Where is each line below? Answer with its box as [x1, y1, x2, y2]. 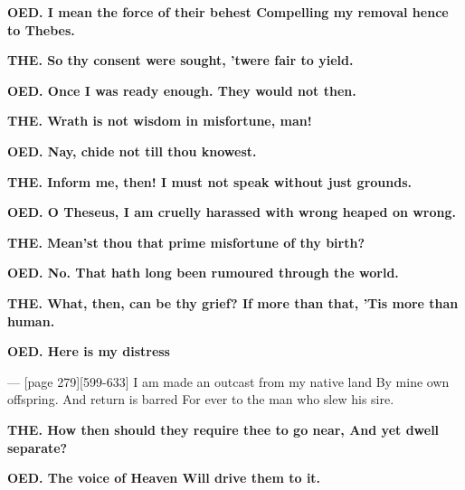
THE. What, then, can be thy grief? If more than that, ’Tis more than [7, 293, 459, 312]
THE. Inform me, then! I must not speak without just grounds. [7, 172, 412, 191]
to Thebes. [7, 20, 75, 39]
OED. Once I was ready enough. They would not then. [7, 80, 356, 99]
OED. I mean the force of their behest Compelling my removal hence [7, 3, 449, 21]
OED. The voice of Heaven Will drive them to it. [7, 468, 321, 487]
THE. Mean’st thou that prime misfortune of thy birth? [7, 232, 365, 251]
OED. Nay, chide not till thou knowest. [7, 141, 257, 160]
